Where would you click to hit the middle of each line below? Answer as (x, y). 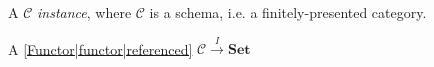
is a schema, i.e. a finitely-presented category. (288, 12)
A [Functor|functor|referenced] (100, 48)
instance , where (84, 12)
